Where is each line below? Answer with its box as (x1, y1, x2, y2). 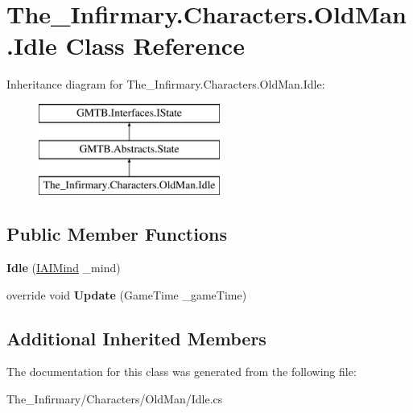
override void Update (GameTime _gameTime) (6, 286, 247, 303)
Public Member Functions (6, 221, 227, 246)
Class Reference (65, 29, 245, 62)
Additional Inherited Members (6, 325, 266, 350)
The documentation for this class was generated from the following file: (6, 363, 357, 380)
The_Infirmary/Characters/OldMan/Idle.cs (6, 390, 223, 407)
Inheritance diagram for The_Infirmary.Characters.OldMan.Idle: (6, 76, 325, 93)
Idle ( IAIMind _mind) (6, 259, 121, 276)
